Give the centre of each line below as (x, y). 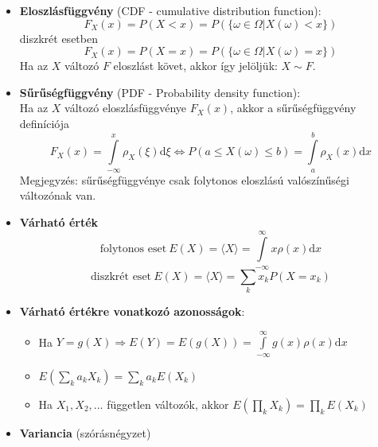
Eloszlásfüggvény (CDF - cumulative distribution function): (170, 10)
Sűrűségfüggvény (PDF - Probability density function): (160, 92)
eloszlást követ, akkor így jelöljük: (195, 66)
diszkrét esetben (58, 38)
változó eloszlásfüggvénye (126, 108)
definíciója (45, 123)
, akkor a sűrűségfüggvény (293, 108)
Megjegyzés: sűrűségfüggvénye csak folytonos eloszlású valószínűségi (184, 179)
